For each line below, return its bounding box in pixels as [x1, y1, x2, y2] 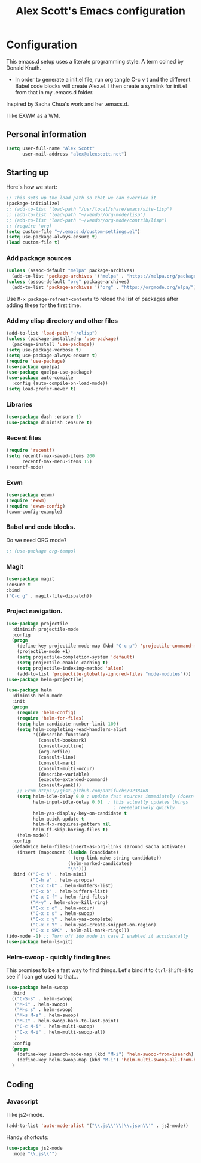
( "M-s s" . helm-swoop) [14, 1007, 74, 1013]
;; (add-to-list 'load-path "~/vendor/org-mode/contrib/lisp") [6, 217, 167, 223]
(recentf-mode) [6, 464, 44, 470]
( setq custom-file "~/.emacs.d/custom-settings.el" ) [6, 228, 141, 235]
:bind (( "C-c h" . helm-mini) [11, 872, 87, 878]
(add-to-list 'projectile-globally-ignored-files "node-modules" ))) [17, 671, 191, 677]
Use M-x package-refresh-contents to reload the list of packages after [6, 295, 179, 302]
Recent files [6, 434, 42, 442]
